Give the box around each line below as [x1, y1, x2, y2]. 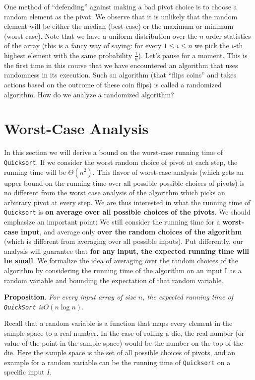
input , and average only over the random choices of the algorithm [21, 226, 242, 236]
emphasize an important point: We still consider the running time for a [4, 216, 220, 227]
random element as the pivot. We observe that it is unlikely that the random [4, 11, 238, 21]
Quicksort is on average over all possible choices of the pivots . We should [4, 207, 251, 217]
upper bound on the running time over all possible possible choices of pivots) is [4, 177, 245, 188]
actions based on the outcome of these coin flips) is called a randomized [4, 79, 222, 89]
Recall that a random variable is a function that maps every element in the [4, 318, 233, 328]
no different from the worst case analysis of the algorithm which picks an [4, 187, 225, 198]
